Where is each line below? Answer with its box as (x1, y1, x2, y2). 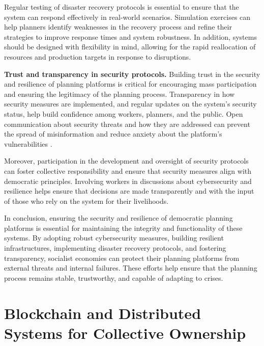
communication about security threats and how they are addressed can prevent (4, 118, 250, 129)
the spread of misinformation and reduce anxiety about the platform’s (4, 128, 222, 139)
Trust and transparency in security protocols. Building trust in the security (4, 68, 260, 79)
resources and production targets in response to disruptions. (4, 51, 191, 62)
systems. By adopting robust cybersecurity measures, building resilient (4, 232, 224, 243)
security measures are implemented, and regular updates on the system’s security (4, 98, 257, 109)
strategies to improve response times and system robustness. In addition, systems (4, 31, 257, 42)
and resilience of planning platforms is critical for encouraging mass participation (4, 78, 257, 89)
